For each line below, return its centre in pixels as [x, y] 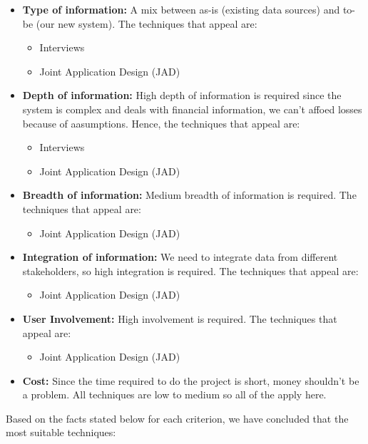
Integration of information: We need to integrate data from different [180, 257]
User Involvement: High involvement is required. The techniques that [180, 318]
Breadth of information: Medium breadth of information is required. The [189, 195]
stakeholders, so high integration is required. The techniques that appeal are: [190, 270]
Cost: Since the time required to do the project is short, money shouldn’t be [191, 380]
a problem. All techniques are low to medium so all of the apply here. [174, 394]
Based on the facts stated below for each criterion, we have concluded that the [177, 418]
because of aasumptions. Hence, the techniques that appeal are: [161, 123]
